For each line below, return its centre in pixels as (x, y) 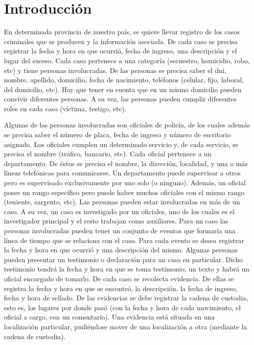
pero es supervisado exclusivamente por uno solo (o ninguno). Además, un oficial (125, 183)
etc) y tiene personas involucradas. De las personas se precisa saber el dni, (115, 70)
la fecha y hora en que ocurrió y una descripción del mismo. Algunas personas (121, 250)
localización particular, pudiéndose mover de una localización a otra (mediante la (126, 326)
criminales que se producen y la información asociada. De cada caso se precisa (121, 41)
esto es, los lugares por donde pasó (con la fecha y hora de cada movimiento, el (122, 307)
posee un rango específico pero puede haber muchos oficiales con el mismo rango (124, 192)
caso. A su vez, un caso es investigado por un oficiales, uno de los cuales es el (119, 211)
